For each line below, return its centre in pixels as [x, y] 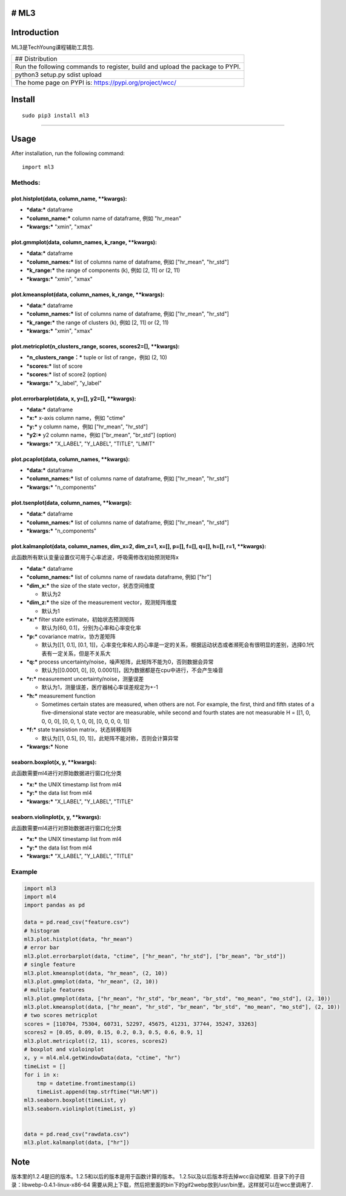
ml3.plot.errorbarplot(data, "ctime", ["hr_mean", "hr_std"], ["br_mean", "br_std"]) [155, 956]
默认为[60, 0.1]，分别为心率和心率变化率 [91, 628]
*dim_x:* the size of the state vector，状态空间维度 [91, 585]
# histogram [42, 931]
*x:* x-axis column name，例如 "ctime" [76, 418]
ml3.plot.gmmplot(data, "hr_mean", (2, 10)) [91, 981]
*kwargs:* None [47, 746]
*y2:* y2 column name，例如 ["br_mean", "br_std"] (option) [101, 435]
